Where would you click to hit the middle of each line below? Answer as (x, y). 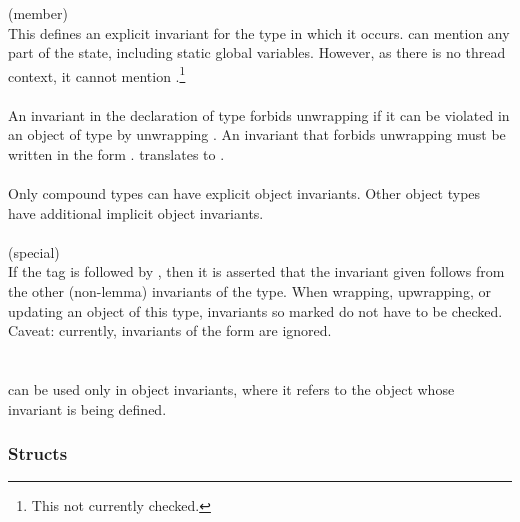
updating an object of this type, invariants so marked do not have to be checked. (255, 310)
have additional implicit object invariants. (136, 212)
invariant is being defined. (87, 408)
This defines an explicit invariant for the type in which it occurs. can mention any (259, 32)
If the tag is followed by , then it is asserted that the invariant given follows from (256, 271)
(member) (38, 13)
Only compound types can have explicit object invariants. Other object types (244, 193)
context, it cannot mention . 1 (97, 74)
